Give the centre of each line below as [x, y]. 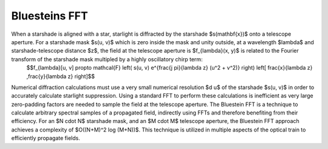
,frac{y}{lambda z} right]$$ [61, 76]
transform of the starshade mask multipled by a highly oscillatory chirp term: [107, 59]
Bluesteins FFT [50, 16]
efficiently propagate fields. [46, 138]
